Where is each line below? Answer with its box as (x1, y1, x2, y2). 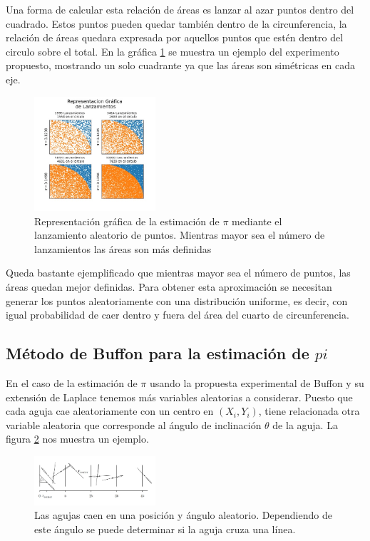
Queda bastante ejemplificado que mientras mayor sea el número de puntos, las (6, 265, 351, 280)
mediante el (232, 213, 282, 228)
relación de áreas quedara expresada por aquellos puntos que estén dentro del (6, 30, 344, 45)
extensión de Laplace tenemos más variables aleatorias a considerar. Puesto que (6, 389, 353, 404)
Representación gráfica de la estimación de (34, 213, 220, 228)
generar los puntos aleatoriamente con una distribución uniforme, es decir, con (6, 293, 348, 308)
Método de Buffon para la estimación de (6, 342, 309, 364)
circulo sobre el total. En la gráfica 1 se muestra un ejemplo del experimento (6, 43, 339, 58)
